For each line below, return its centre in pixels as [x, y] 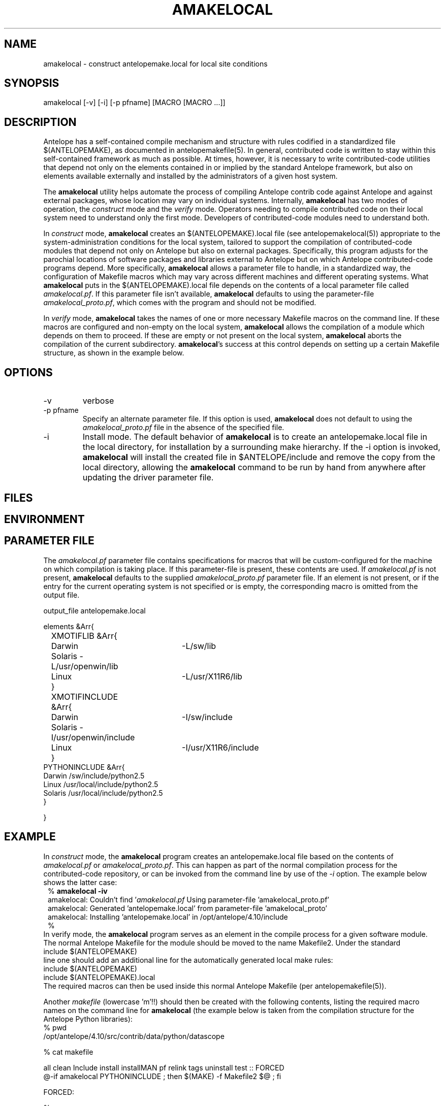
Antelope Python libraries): [88, 1019]
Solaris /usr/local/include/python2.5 [103, 793]
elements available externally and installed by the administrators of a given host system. [190, 176]
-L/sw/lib [199, 646]
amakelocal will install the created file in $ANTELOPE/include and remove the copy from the [259, 457]
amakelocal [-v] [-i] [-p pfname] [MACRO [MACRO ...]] [134, 103]
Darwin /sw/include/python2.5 [94, 775]
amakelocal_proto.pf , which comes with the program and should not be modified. [180, 303]
